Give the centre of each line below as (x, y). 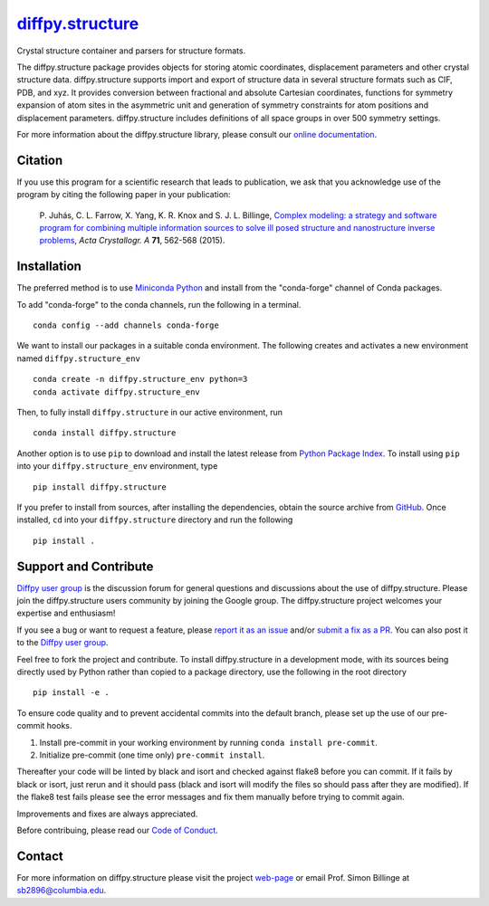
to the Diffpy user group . (62, 643)
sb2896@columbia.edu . (62, 891)
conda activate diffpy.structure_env (117, 392)
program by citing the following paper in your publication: (124, 195)
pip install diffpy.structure (100, 487)
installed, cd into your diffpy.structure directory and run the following (155, 520)
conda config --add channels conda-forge (126, 325)
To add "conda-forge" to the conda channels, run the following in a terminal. (159, 304)
